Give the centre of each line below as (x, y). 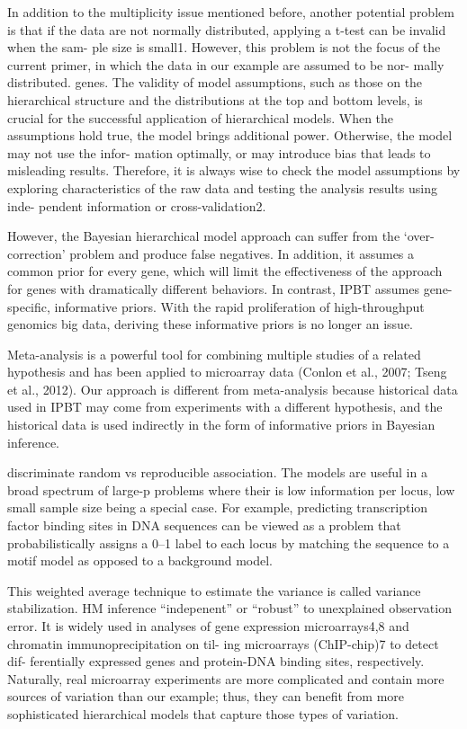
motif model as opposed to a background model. (140, 560)
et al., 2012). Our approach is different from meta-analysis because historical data (233, 389)
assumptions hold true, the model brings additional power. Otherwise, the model (230, 135)
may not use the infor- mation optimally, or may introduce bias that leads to (219, 152)
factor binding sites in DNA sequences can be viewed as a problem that (204, 525)
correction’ (36, 253)
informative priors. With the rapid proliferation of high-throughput (239, 306)
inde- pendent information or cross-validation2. (137, 205)
